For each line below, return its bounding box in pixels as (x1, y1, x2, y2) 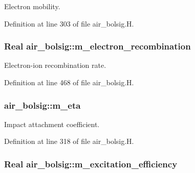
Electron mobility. (4, 1, 60, 11)
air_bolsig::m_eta (4, 98, 81, 111)
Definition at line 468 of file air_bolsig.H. (4, 77, 134, 87)
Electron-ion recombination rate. (4, 60, 106, 70)
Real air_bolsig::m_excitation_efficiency (4, 157, 178, 170)
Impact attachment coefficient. (4, 118, 100, 129)
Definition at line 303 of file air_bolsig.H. (4, 18, 134, 29)
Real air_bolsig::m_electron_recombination (4, 40, 191, 53)
